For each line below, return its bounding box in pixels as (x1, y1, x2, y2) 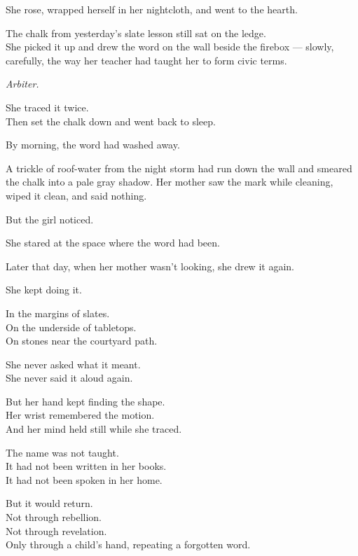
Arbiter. (6, 76, 39, 91)
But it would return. (6, 496, 93, 510)
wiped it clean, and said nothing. (6, 188, 147, 202)
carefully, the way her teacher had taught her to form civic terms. (6, 53, 287, 67)
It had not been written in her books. (6, 459, 167, 473)
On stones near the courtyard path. (6, 333, 158, 348)
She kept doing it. (6, 282, 82, 297)
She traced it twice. (6, 99, 89, 114)
